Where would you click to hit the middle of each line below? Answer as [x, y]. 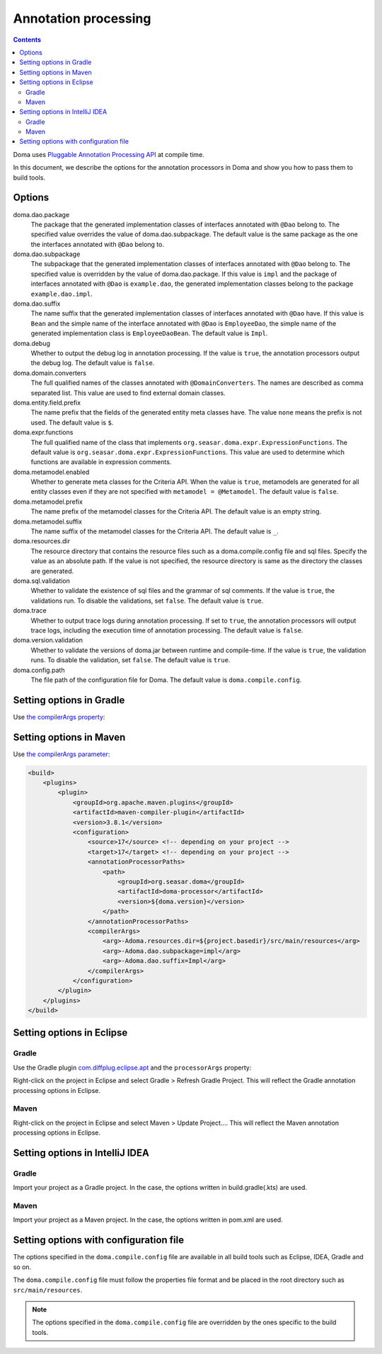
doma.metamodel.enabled [51, 472]
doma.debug [32, 343]
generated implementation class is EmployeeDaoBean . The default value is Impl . [149, 333]
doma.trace [30, 611]
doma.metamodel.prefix [48, 502]
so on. [22, 1267]
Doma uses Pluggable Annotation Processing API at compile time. [109, 154]
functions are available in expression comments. [101, 462]
